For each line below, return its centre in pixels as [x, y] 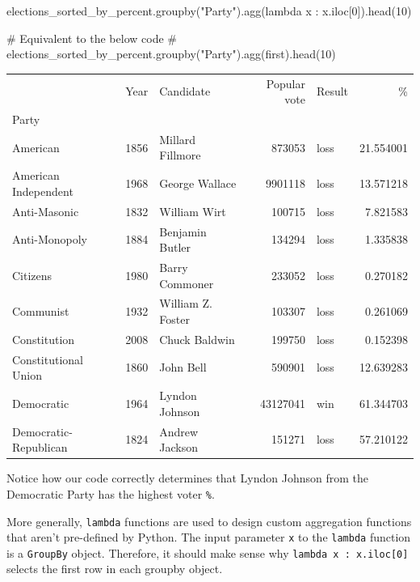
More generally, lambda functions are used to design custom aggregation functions [209, 521]
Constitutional [48, 359]
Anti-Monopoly [50, 239]
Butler [175, 247]
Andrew [179, 431]
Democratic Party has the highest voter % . [111, 493]
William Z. [186, 303]
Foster [174, 319]
